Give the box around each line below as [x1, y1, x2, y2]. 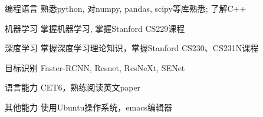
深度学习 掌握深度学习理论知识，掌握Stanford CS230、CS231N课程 [5, 42, 259, 54]
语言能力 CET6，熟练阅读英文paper [5, 81, 141, 93]
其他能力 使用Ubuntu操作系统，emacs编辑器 [5, 101, 172, 113]
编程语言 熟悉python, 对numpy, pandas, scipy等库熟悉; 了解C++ [5, 2, 246, 14]
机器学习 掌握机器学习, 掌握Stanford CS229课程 [5, 22, 185, 34]
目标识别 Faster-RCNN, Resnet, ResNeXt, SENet [5, 61, 185, 73]
